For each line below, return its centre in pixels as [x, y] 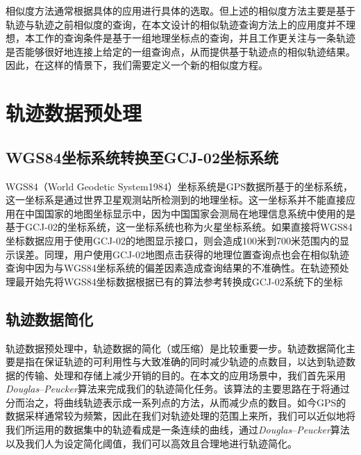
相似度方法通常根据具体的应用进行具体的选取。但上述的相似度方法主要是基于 [180, 10]
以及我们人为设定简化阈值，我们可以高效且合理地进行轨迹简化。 [151, 443]
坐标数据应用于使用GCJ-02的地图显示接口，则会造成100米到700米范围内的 [173, 240]
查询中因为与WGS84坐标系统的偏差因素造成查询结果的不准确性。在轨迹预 [173, 268]
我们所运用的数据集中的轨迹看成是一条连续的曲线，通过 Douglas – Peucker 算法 [178, 430]
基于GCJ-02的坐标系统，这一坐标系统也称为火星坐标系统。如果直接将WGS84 [179, 227]
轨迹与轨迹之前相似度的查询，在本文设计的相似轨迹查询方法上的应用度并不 [176, 24]
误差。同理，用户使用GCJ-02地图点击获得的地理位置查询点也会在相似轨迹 [182, 254]
